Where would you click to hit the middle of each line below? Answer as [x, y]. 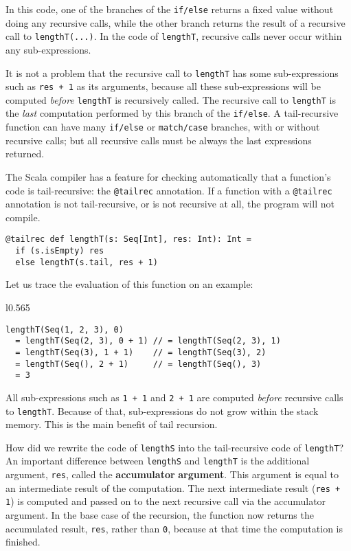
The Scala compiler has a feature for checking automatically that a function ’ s [168, 176]
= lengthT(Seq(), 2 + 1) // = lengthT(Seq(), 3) [138, 364]
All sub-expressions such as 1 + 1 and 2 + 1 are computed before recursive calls [174, 397]
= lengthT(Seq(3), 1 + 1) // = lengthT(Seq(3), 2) [141, 352]
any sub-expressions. [48, 49]
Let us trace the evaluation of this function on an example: [129, 284]
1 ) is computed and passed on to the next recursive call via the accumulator [166, 501]
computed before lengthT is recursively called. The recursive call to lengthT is [171, 99]
